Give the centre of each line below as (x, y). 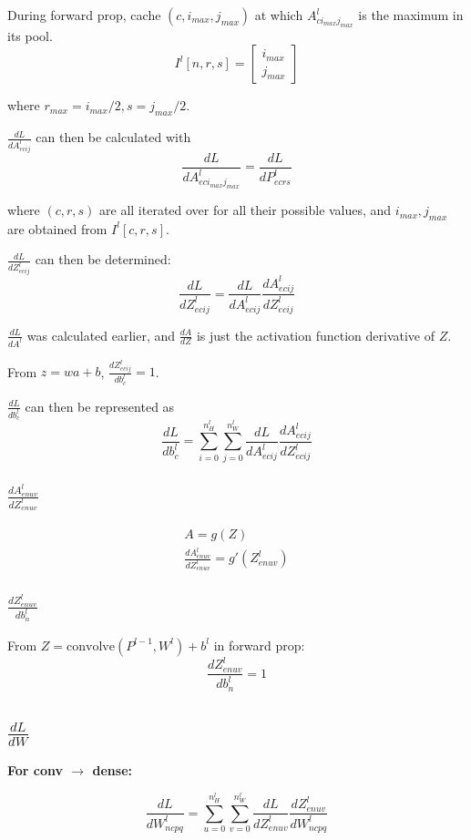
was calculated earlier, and (101, 335)
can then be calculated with (113, 137)
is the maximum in (411, 15)
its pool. (30, 35)
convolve (91, 646)
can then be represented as (100, 406)
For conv (36, 769)
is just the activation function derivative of (316, 335)
